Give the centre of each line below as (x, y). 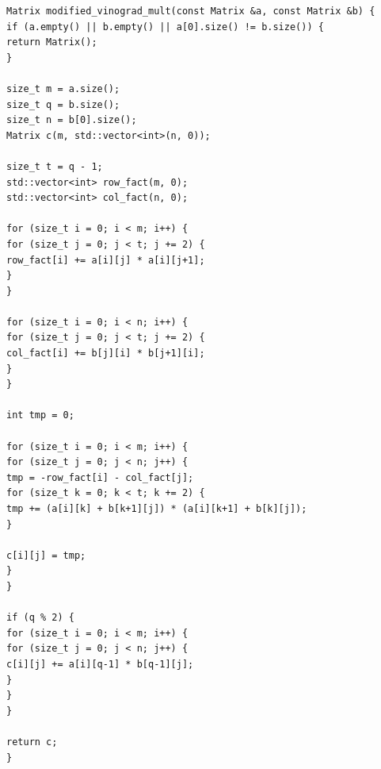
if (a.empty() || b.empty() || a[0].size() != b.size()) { (165, 27)
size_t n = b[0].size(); (72, 120)
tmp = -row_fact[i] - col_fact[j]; (100, 477)
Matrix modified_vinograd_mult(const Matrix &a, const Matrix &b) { (191, 11)
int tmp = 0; (40, 415)
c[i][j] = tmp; (46, 555)
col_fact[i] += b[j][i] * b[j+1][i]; (106, 354)
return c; (32, 742)
